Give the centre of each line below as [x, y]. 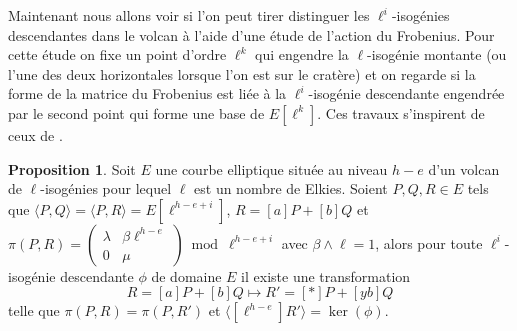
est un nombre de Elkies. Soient [291, 188]
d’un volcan [464, 168]
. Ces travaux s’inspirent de [401, 112]
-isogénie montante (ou [437, 54]
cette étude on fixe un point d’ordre [117, 54]
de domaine [186, 275]
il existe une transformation [326, 275]
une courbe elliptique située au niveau [271, 168]
